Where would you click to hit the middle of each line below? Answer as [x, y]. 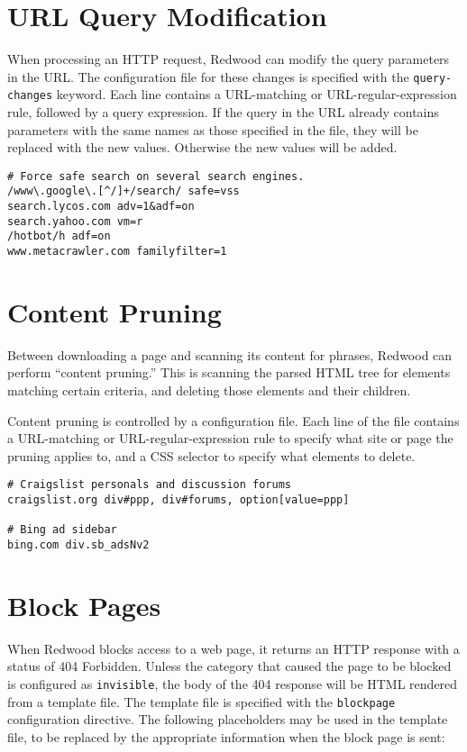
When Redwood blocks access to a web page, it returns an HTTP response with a [233, 648]
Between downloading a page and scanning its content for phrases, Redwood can [230, 354]
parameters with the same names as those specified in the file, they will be [213, 129]
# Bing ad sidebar [62, 530]
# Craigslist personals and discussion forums [149, 485]
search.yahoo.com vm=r [75, 221]
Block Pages [84, 605]
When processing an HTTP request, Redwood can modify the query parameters [229, 59]
